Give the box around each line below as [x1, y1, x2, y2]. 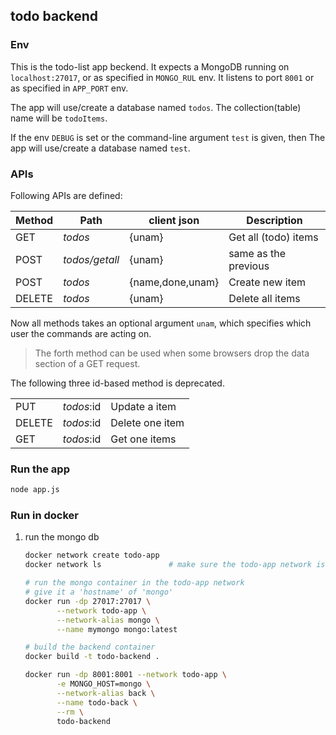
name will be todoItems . [10, 112, 108, 124]
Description [246, 213, 303, 227]
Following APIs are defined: [10, 189, 123, 201]
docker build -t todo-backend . [24, 652, 160, 662]
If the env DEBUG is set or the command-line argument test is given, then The [10, 131, 326, 143]
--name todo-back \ [56, 697, 138, 708]
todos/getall [63, 252, 120, 266]
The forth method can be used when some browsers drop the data [34, 347, 310, 359]
